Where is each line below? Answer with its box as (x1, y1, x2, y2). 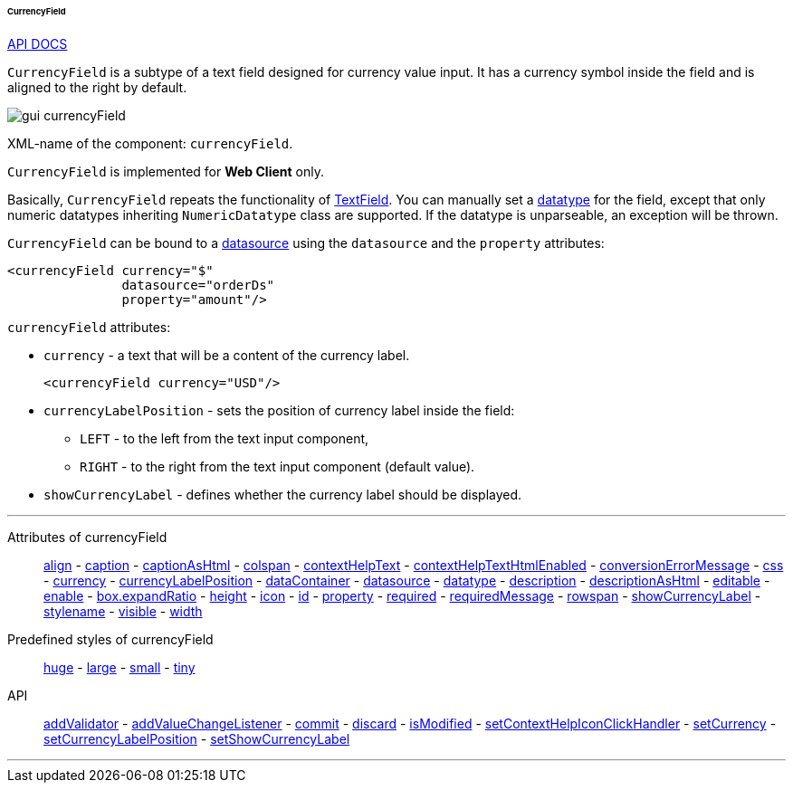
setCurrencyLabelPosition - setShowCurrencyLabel (43, 730, 350, 747)
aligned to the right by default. (7, 79, 187, 95)
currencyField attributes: (7, 319, 171, 335)
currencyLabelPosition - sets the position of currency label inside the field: (43, 402, 515, 418)
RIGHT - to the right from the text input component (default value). (80, 458, 475, 474)
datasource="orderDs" (121, 277, 275, 292)
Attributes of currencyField (7, 528, 167, 545)
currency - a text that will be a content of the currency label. (43, 347, 410, 363)
